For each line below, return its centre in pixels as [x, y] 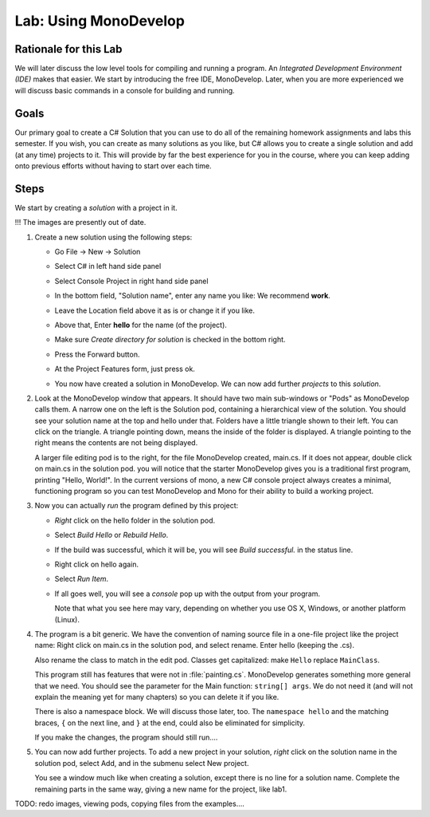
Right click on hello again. [97, 564]
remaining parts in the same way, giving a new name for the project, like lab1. [161, 789]
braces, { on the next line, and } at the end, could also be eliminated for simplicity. [170, 723]
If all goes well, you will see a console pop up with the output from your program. [187, 594]
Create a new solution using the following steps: [113, 237]
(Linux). [67, 619]
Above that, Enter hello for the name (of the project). [141, 325]
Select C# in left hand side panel [108, 266]
